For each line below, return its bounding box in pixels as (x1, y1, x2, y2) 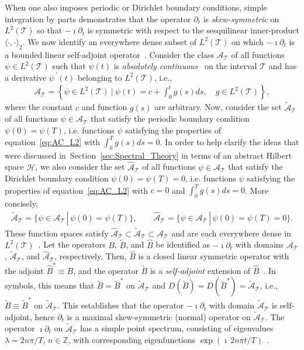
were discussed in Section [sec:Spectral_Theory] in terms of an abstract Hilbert (5, 149, 292, 161)
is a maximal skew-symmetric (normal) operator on (67, 310, 251, 322)
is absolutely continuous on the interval (113, 60, 257, 72)
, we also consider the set (35, 160, 125, 173)
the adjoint (5, 264, 44, 276)
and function (81, 101, 127, 113)
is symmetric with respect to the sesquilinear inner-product (87, 24, 299, 36)
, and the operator (73, 264, 139, 276)
